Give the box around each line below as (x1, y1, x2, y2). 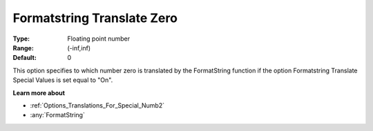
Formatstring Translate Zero (12, 10, 178, 26)
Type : (12, 34, 30, 43)
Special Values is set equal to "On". (12, 76, 113, 84)
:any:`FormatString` (30, 111, 86, 119)
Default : (12, 54, 37, 62)
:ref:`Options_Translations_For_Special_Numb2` (30, 101, 165, 110)
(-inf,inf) (67, 43, 91, 52)
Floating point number (67, 34, 131, 43)
